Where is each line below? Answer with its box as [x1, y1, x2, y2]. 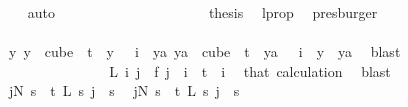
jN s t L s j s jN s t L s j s [8, 80, 240, 101]
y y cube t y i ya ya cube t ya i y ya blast [8, 41, 401, 62]
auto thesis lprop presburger [27, 2, 378, 22]
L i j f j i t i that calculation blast [109, 60, 391, 81]
